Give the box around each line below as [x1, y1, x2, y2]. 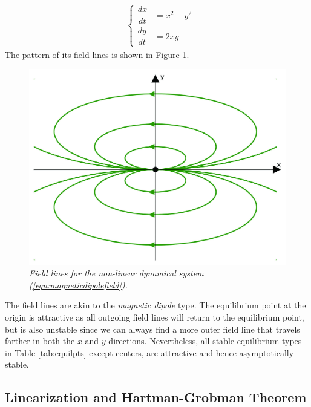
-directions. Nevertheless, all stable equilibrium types [105, 334, 302, 347]
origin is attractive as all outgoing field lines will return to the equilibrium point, [5, 311, 304, 324]
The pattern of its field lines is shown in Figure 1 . [5, 48, 189, 60]
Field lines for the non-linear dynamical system [29, 267, 204, 279]
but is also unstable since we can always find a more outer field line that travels [5, 322, 300, 335]
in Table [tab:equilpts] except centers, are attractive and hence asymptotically [5, 346, 294, 359]
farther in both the [5, 334, 75, 347]
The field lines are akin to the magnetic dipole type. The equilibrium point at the [5, 299, 306, 311]
